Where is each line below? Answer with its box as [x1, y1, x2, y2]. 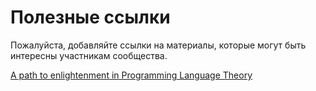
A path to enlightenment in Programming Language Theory [10, 69, 253, 81]
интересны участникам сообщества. [10, 49, 168, 61]
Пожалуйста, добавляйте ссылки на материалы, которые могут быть [10, 39, 307, 51]
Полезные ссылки [10, 6, 171, 29]
